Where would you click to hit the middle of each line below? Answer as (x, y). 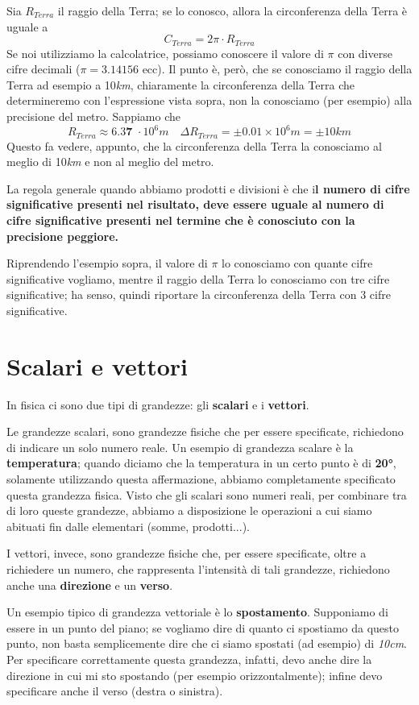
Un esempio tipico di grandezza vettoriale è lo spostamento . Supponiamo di (197, 612)
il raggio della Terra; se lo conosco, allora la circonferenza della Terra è (232, 10)
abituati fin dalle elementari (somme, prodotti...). (128, 526)
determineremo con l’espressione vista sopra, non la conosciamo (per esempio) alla (209, 100)
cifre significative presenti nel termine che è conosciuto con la (181, 220)
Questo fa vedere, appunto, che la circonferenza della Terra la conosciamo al (194, 145)
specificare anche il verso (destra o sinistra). (115, 691)
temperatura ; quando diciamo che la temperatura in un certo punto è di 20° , (201, 463)
